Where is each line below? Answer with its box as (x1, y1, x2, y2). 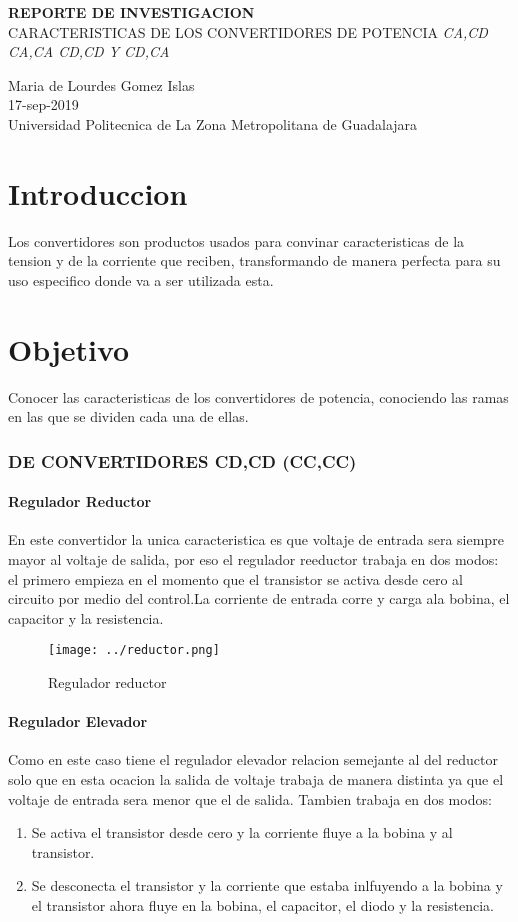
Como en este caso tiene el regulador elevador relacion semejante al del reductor (8, 749, 498, 770)
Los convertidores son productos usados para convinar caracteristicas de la (8, 230, 465, 251)
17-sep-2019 (8, 94, 79, 115)
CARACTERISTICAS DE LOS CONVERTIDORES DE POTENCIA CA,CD (8, 21, 488, 42)
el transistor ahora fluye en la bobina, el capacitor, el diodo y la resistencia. (31, 895, 494, 915)
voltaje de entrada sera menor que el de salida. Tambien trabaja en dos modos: (8, 788, 492, 809)
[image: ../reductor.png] (48, 643, 220, 658)
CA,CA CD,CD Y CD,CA (8, 41, 170, 62)
